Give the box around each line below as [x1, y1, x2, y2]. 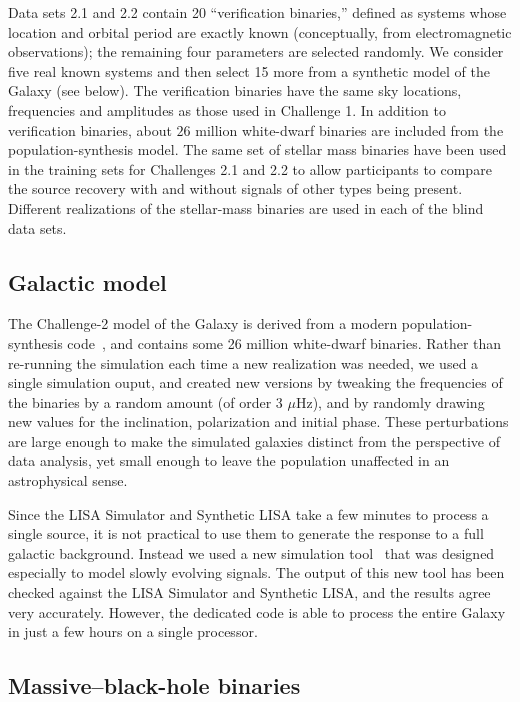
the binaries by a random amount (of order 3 [8, 391, 283, 412]
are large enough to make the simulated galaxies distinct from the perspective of [8, 430, 500, 451]
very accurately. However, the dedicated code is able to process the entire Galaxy [8, 601, 506, 622]
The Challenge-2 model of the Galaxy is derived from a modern [8, 313, 398, 334]
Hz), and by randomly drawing [295, 391, 485, 412]
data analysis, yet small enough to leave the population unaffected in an [8, 450, 450, 471]
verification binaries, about [8, 119, 172, 140]
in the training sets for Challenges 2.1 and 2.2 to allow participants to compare [8, 158, 492, 179]
